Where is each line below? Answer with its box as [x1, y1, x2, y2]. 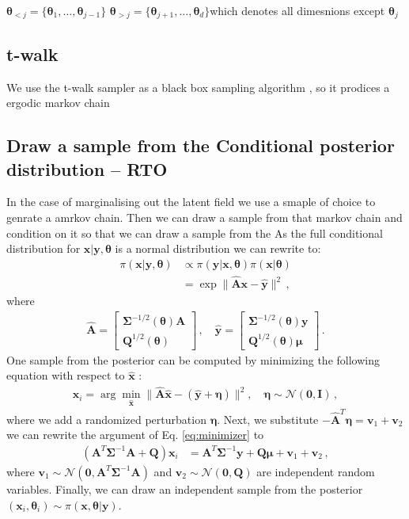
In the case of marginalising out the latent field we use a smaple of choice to [6, 193, 376, 210]
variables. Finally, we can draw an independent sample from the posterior [6, 480, 363, 497]
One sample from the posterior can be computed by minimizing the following [6, 351, 380, 368]
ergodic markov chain [6, 94, 110, 111]
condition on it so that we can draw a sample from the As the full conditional [6, 224, 383, 241]
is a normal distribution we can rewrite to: [115, 240, 321, 257]
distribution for [6, 240, 81, 257]
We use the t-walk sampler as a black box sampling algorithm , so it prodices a [6, 78, 390, 95]
